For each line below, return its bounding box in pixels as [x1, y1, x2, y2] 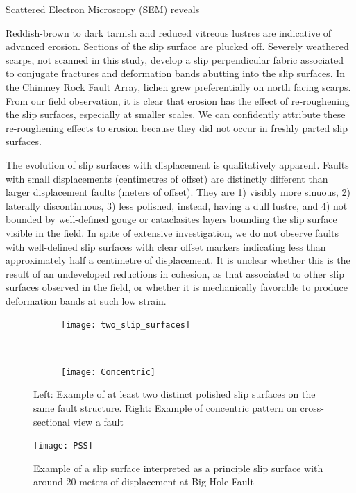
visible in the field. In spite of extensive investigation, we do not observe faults [6, 225, 339, 240]
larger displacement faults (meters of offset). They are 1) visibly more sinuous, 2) [6, 185, 350, 199]
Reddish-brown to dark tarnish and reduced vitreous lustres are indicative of [6, 25, 332, 40]
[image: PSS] [33, 441, 93, 451]
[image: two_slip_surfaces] [61, 320, 191, 331]
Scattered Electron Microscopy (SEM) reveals [6, 2, 200, 16]
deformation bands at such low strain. [6, 293, 167, 308]
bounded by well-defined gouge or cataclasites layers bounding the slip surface [6, 212, 337, 226]
